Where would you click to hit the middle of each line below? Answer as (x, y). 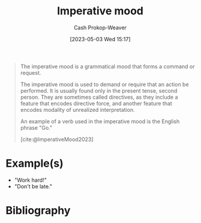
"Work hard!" (31, 180)
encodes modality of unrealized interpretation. (78, 109)
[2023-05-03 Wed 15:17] (100, 39)
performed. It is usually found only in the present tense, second (99, 90)
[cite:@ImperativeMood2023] (57, 139)
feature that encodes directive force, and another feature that (96, 103)
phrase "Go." (36, 127)
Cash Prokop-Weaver (100, 28)
